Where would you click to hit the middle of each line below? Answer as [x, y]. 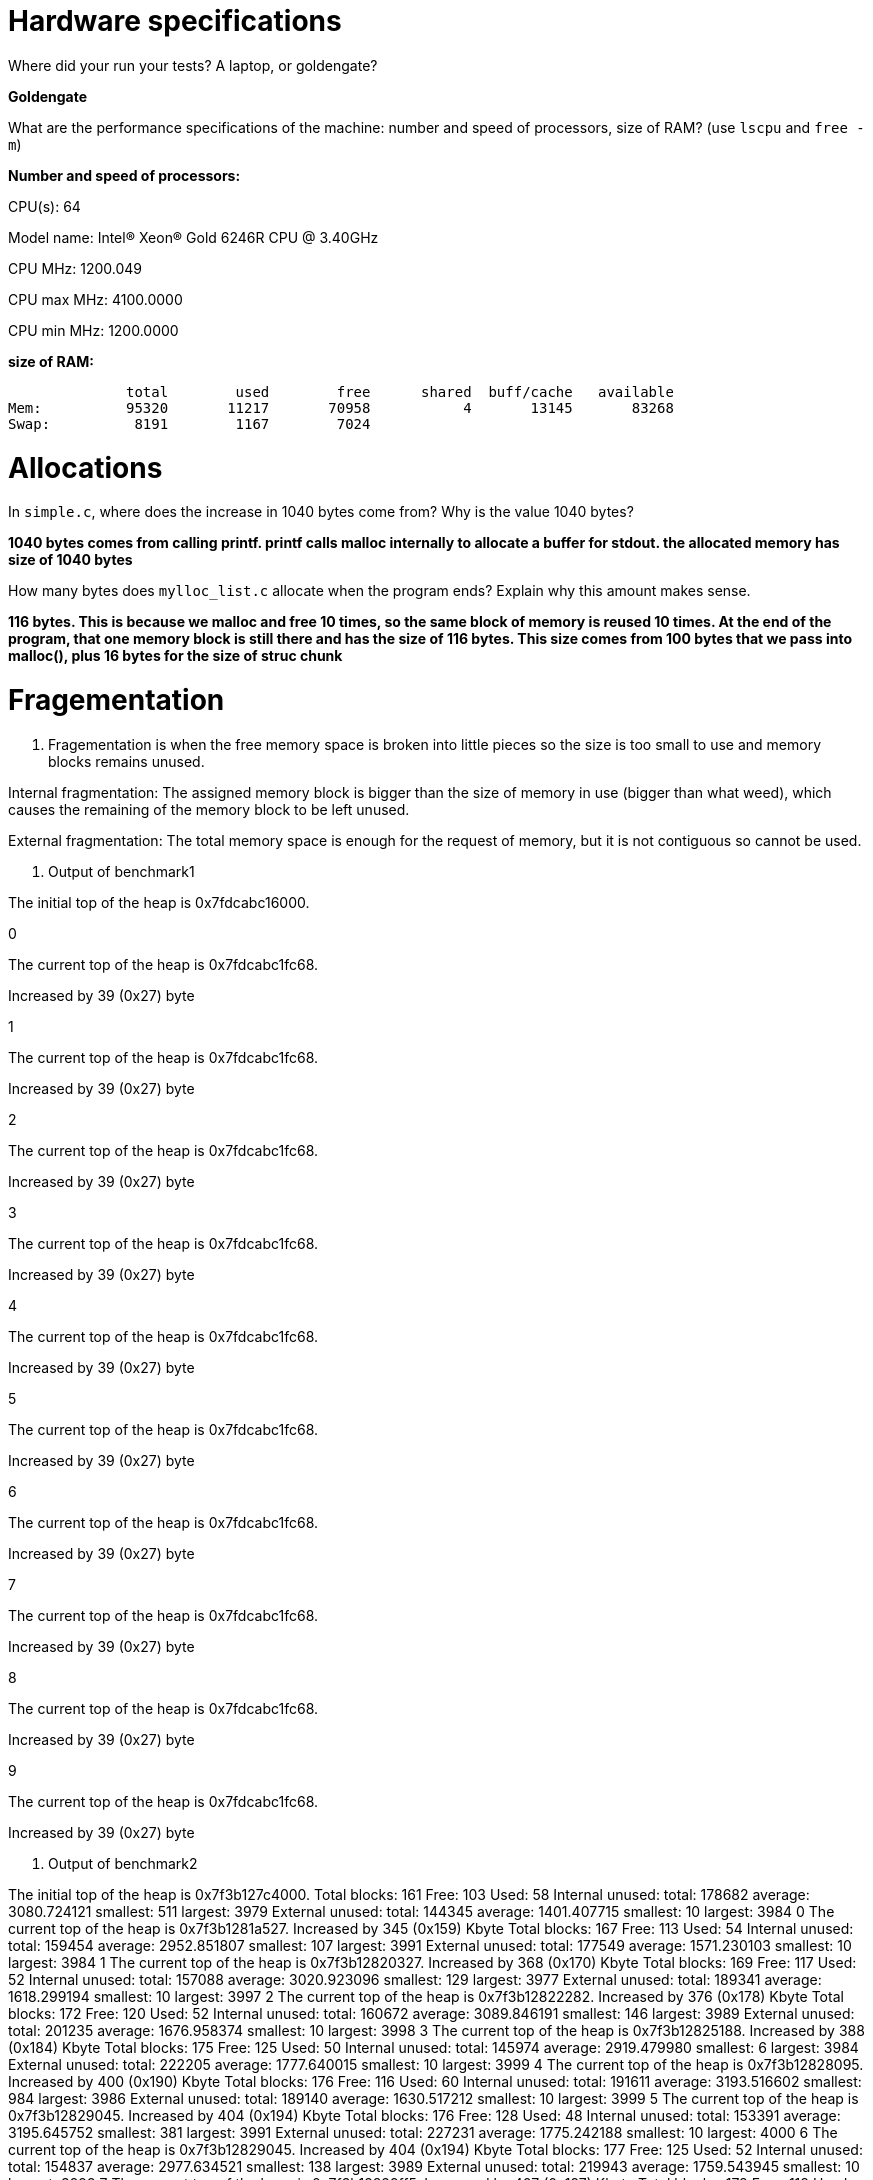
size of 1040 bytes [70, 560]
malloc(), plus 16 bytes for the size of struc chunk [175, 656]
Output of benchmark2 [123, 1863]
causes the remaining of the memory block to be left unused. [209, 809]
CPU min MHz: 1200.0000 [93, 330]
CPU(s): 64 [44, 206]
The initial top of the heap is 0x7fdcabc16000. [159, 902]
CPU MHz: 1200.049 [75, 268]
